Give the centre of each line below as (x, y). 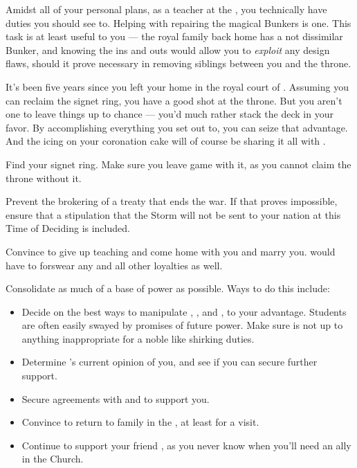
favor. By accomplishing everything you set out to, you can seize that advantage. (177, 127)
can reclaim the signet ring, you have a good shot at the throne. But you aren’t (174, 100)
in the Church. (53, 459)
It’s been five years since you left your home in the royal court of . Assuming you (177, 86)
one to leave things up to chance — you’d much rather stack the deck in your (170, 114)
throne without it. (44, 178)
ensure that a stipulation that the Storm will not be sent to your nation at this (173, 214)
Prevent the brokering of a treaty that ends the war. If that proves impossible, (172, 201)
